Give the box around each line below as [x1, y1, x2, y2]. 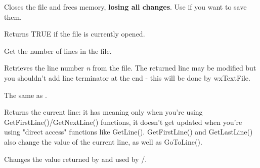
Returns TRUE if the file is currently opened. [4, 28, 145, 39]
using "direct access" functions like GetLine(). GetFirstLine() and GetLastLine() [4, 126, 253, 137]
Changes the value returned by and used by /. [4, 153, 147, 164]
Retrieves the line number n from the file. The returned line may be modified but [4, 62, 256, 73]
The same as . [4, 89, 47, 100]
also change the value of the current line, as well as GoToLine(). [4, 136, 202, 147]
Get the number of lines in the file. [4, 45, 112, 56]
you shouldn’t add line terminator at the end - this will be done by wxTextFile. [4, 72, 250, 83]
